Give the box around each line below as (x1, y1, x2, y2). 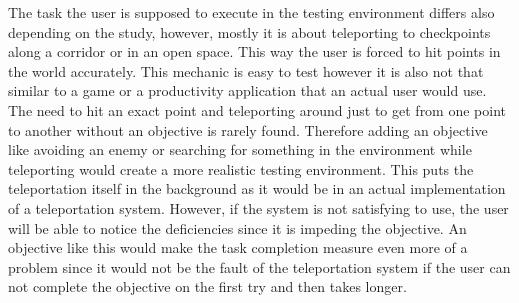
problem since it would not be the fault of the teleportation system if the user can (8, 256, 511, 277)
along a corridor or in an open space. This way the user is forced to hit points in (8, 41, 501, 62)
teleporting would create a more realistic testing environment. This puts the (8, 158, 474, 179)
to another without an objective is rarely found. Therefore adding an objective (8, 119, 488, 140)
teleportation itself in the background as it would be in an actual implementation (8, 178, 506, 199)
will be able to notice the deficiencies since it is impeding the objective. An (8, 217, 467, 238)
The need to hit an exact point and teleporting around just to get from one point (8, 99, 507, 120)
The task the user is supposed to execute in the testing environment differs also (8, 2, 495, 22)
